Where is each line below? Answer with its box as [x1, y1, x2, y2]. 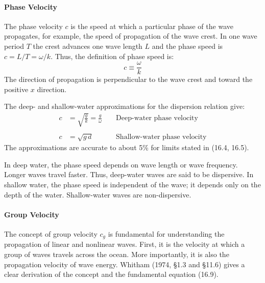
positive [4, 83, 29, 94]
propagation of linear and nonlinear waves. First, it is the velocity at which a [4, 239, 245, 249]
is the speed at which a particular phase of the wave [70, 20, 233, 31]
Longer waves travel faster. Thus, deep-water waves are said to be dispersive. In [4, 169, 254, 180]
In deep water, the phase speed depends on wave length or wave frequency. [4, 159, 238, 169]
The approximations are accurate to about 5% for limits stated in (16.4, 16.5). [4, 142, 249, 153]
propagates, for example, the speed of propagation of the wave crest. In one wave [4, 31, 257, 41]
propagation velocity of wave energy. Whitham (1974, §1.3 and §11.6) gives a [4, 259, 245, 269]
